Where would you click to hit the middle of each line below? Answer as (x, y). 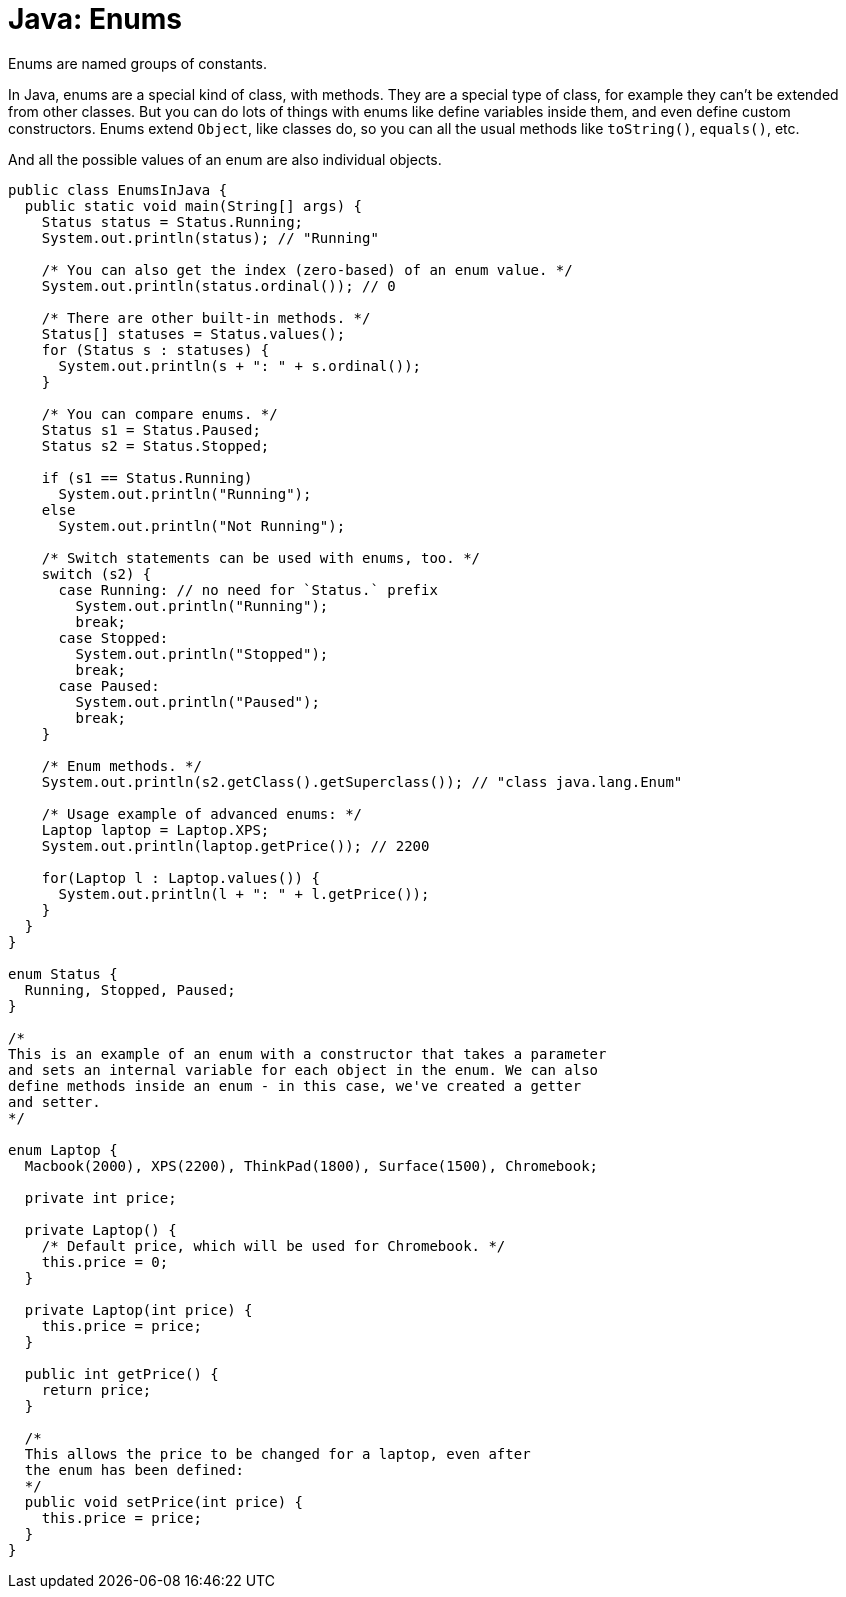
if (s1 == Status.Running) (147, 477)
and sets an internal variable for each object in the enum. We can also (303, 1069)
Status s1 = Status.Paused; (151, 429)
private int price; (100, 1197)
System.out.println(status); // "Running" (210, 237)
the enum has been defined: (134, 1469)
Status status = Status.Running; (172, 221)
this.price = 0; (105, 1261)
